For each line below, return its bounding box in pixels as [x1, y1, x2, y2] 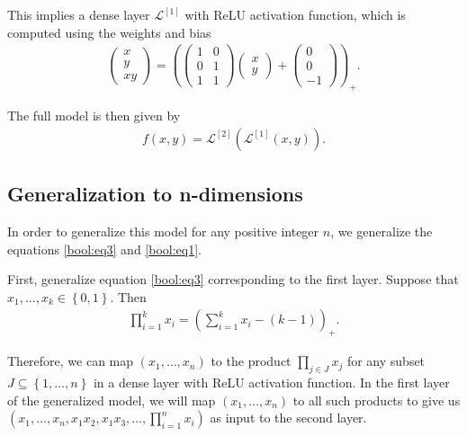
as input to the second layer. [210, 408, 367, 427]
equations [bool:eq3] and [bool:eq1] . [7, 239, 202, 258]
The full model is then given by [7, 106, 181, 125]
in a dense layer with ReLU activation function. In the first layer [93, 373, 450, 392]
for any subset [346, 351, 426, 370]
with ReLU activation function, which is [184, 5, 406, 23]
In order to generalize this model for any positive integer [7, 222, 319, 241]
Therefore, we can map [7, 351, 134, 370]
